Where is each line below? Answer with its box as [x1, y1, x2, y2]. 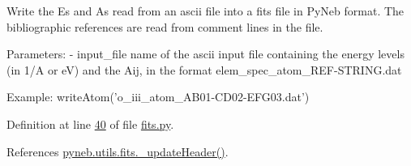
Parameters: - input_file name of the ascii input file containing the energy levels [6, 45, 405, 62]
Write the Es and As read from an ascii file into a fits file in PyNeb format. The [6, 2, 405, 19]
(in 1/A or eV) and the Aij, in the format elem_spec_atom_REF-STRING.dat [6, 61, 402, 78]
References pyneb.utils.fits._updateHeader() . [6, 143, 229, 160]
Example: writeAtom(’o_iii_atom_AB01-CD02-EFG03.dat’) [6, 88, 310, 105]
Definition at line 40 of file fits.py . [6, 115, 174, 132]
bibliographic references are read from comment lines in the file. [6, 18, 323, 35]
